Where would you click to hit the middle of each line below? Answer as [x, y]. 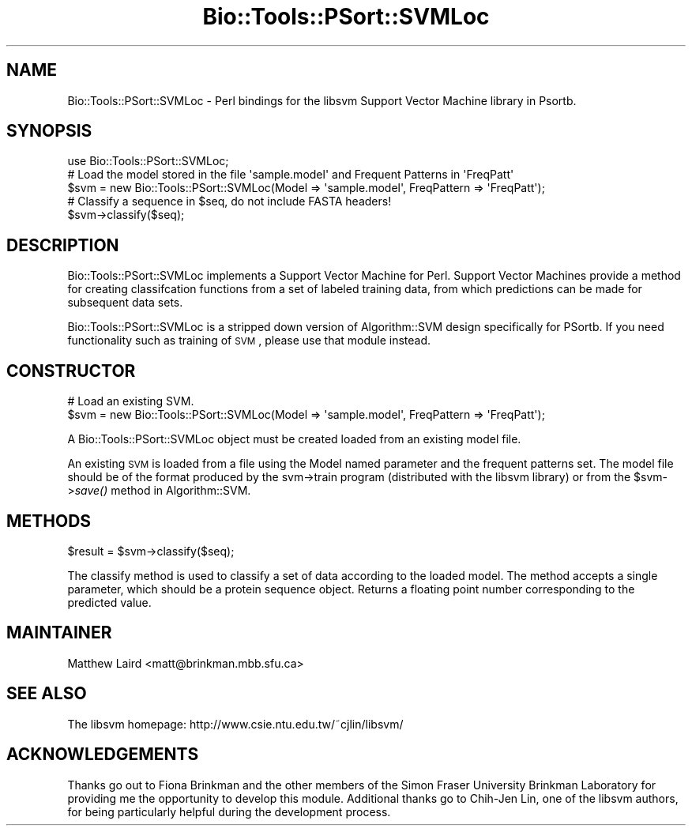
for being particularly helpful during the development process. [229, 811]
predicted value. [109, 602]
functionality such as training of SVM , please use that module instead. [249, 341]
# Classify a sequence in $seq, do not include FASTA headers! [229, 201]
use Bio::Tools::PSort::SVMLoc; [148, 161]
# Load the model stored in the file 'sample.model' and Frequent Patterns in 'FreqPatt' [291, 175]
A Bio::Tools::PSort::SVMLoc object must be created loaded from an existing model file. [294, 439]
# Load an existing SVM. [131, 401]
